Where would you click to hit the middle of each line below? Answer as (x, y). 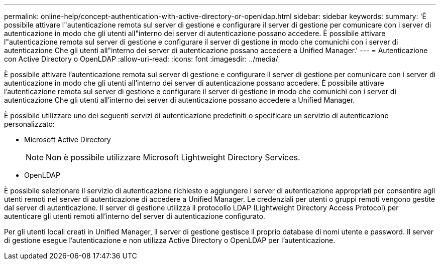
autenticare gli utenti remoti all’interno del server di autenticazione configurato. (135, 216)
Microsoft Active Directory (68, 140)
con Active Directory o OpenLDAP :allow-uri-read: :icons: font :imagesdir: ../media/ (141, 59)
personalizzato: (29, 124)
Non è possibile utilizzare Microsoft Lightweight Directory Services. (173, 157)
